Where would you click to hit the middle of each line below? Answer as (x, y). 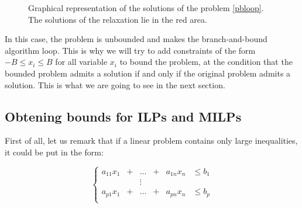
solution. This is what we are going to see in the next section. (115, 84)
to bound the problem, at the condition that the (206, 62)
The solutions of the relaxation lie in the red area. (118, 19)
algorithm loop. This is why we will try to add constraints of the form (130, 50)
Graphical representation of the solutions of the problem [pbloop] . (146, 8)
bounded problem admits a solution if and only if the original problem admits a (148, 73)
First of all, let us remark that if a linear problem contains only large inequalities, (151, 141)
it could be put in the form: (54, 152)
